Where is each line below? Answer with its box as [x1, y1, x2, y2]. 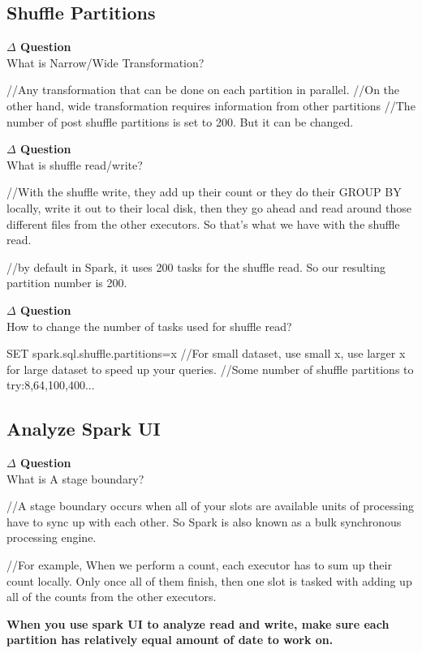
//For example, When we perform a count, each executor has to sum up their [6, 556, 392, 574]
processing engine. [6, 529, 97, 546]
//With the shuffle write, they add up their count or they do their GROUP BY [6, 183, 402, 200]
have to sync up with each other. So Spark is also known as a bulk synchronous [6, 513, 402, 530]
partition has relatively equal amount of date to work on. [6, 631, 334, 648]
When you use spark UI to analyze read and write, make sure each [6, 615, 390, 632]
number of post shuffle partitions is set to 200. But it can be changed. [6, 113, 354, 130]
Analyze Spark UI [6, 416, 161, 441]
